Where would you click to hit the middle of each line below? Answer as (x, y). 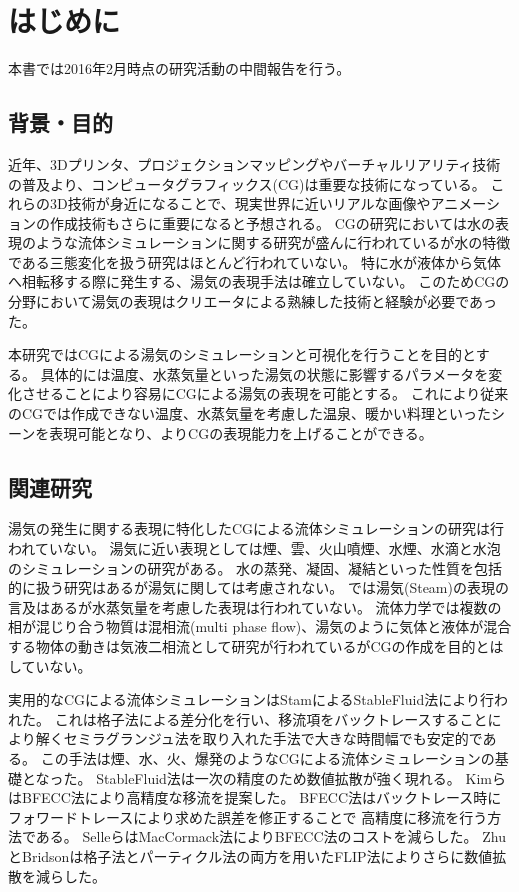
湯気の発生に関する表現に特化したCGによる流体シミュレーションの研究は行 (256, 528)
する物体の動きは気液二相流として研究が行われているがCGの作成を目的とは (256, 646)
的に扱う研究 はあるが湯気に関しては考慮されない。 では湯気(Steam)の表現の (258, 587)
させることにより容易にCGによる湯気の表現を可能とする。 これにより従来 (265, 393)
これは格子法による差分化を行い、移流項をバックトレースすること (271, 718)
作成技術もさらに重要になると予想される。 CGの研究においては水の (272, 222)
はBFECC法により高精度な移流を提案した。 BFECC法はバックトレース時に (255, 797)
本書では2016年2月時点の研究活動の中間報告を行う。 (179, 68)
